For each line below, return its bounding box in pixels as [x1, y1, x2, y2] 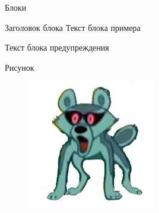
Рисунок [5, 61, 34, 73]
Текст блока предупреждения [5, 41, 109, 54]
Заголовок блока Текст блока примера [5, 21, 141, 33]
